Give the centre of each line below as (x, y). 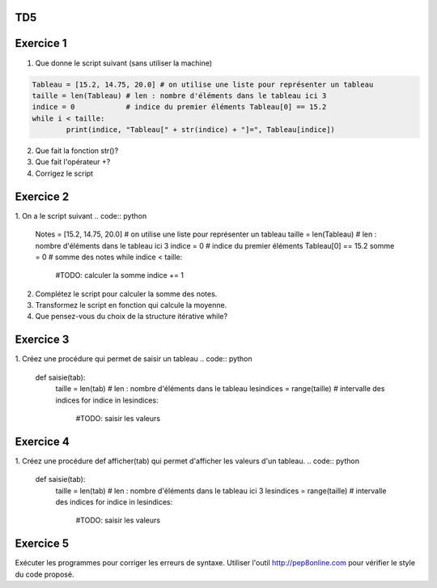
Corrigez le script (64, 173)
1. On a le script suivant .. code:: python (81, 215)
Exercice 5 (42, 544)
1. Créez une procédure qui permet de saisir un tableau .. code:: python (134, 359)
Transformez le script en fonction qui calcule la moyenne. (131, 305)
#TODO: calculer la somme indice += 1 (119, 275)
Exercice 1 (41, 43)
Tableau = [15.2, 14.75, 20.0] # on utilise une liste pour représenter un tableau (203, 84)
